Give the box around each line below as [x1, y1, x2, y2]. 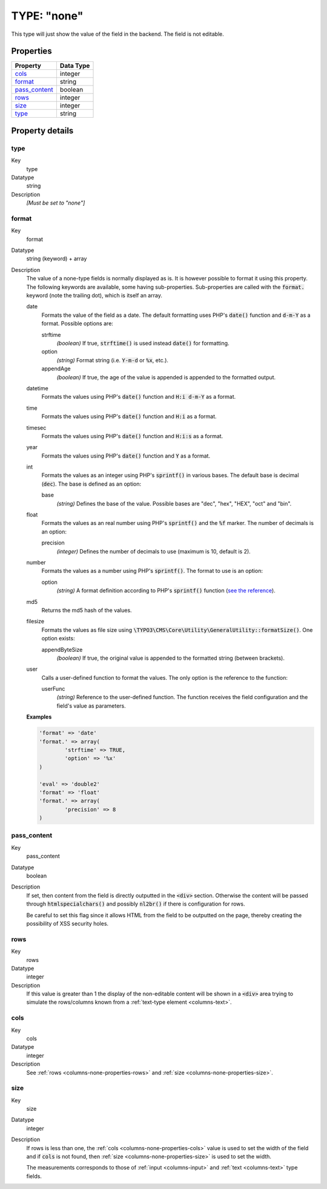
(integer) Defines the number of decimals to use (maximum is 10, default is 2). [56, 547, 251, 555]
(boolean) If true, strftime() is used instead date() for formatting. [56, 340, 230, 347]
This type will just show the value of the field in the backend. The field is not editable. [11, 30, 224, 38]
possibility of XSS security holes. [26, 920, 109, 927]
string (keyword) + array [26, 255, 87, 262]
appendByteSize [41, 646, 83, 653]
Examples [26, 713, 52, 720]
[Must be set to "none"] [26, 199, 85, 206]
